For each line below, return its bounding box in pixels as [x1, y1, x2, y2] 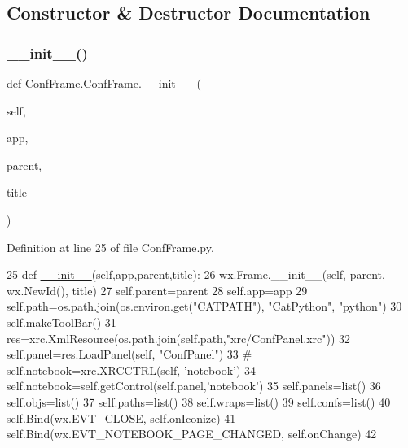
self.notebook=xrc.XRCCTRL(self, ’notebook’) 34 [7, 361, 257, 378]
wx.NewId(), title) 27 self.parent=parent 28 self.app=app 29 [7, 281, 308, 298]
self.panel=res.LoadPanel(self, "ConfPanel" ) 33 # [7, 346, 252, 363]
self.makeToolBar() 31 [7, 313, 116, 330]
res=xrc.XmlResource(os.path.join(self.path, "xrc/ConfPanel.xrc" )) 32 [7, 329, 351, 346]
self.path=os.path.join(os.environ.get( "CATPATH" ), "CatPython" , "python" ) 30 [7, 298, 402, 315]
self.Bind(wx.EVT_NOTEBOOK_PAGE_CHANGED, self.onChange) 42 [7, 425, 377, 442]
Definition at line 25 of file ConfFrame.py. [7, 238, 214, 255]
